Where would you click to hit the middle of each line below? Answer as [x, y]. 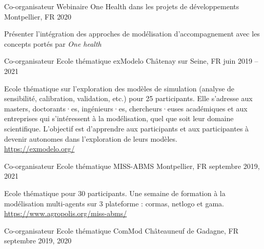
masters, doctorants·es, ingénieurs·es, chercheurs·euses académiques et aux [126, 108]
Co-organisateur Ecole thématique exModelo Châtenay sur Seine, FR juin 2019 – [131, 61]
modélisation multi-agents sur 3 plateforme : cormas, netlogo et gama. [114, 203]
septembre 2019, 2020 [38, 241]
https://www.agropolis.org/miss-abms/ [66, 213]
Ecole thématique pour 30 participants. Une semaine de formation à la [115, 193]
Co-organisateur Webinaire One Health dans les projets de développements [122, 6]
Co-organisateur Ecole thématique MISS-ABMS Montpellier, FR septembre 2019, [132, 166]
